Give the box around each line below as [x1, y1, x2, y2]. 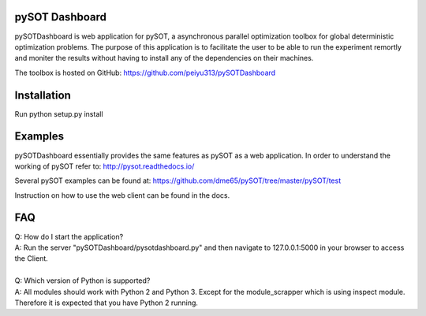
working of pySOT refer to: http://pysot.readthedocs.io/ [14, 162, 195, 171]
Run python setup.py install [14, 109, 103, 118]
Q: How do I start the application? [14, 232, 124, 241]
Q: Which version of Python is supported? [14, 276, 151, 285]
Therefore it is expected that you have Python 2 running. [14, 298, 199, 307]
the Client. [14, 254, 49, 263]
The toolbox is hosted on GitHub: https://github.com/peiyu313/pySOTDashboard [14, 68, 276, 77]
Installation [14, 88, 71, 102]
